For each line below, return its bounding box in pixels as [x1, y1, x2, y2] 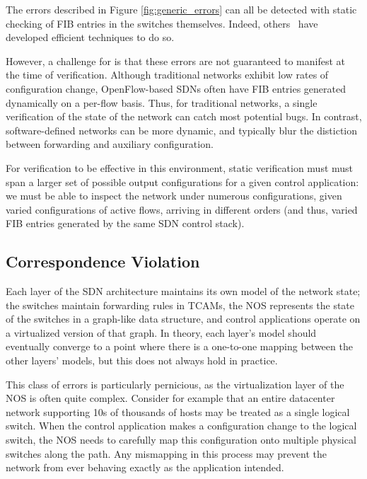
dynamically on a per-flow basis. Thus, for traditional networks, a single [6, 95, 318, 110]
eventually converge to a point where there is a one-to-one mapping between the [6, 339, 353, 354]
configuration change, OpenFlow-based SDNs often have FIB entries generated [6, 81, 346, 96]
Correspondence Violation [6, 250, 200, 272]
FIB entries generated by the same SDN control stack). [6, 216, 245, 231]
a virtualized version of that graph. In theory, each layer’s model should [6, 325, 317, 340]
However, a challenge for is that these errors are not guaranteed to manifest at [6, 53, 346, 68]
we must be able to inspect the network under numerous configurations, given [6, 188, 342, 203]
